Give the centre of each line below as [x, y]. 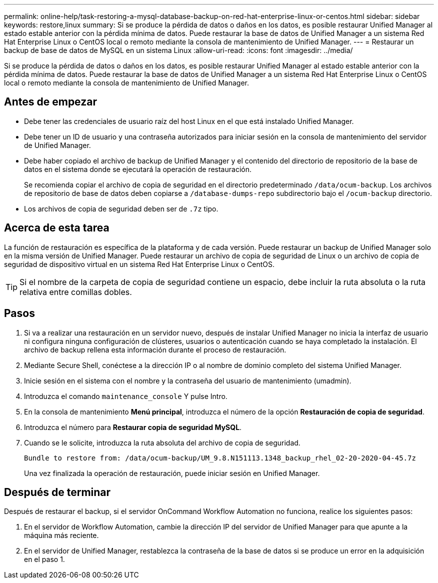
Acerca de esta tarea [57, 228]
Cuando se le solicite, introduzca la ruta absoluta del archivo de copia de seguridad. [162, 442]
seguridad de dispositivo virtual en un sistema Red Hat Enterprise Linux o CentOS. [139, 264]
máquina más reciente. [61, 535]
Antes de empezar [50, 102]
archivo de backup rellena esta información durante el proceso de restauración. [155, 349]
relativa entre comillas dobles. [76, 292]
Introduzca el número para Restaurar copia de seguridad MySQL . [133, 427]
